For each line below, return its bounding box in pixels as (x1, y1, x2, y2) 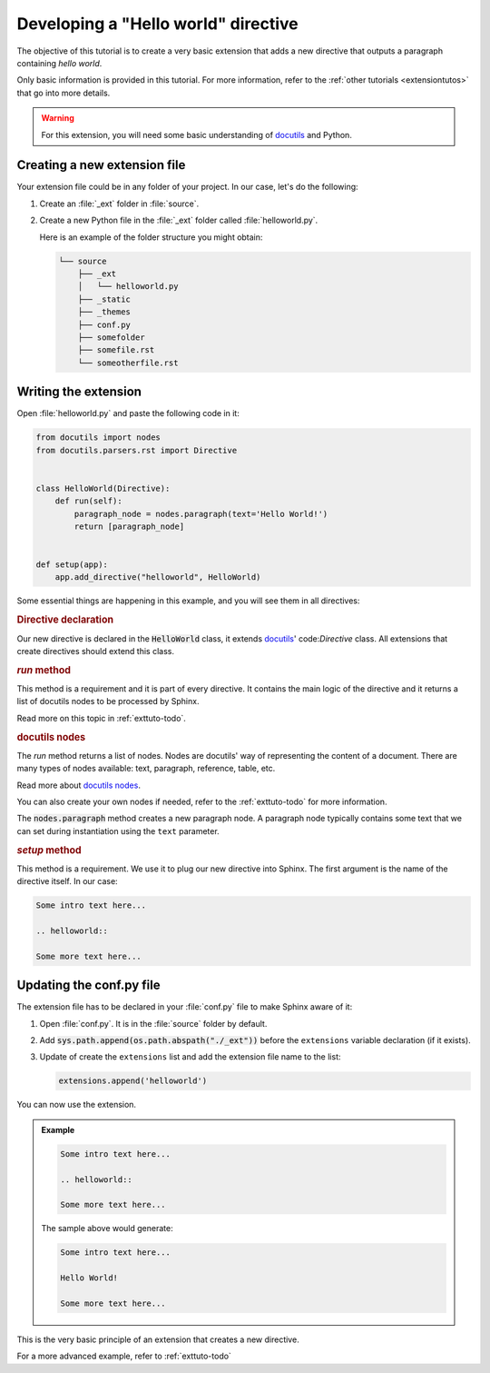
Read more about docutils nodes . (16, 780, 141, 791)
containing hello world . (16, 57, 103, 68)
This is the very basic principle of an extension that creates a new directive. (16, 1334, 299, 1345)
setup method (16, 843, 82, 856)
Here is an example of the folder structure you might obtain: (39, 232, 263, 243)
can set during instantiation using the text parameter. (16, 825, 220, 836)
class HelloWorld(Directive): (35, 483, 171, 493)
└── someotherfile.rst (77, 357, 179, 368)
